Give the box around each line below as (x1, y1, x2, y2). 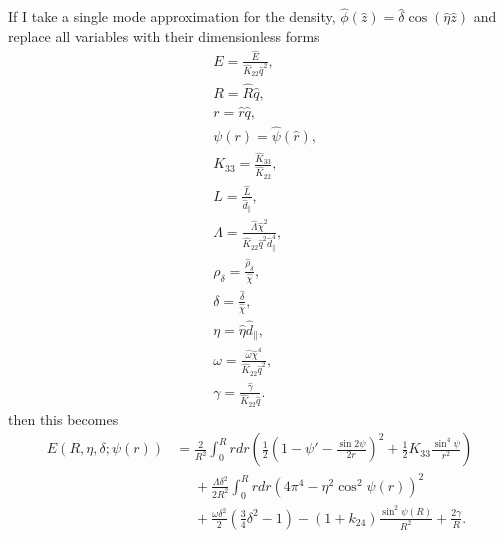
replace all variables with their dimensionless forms (8, 25, 320, 46)
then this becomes (8, 408, 119, 429)
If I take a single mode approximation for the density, (8, 6, 336, 27)
